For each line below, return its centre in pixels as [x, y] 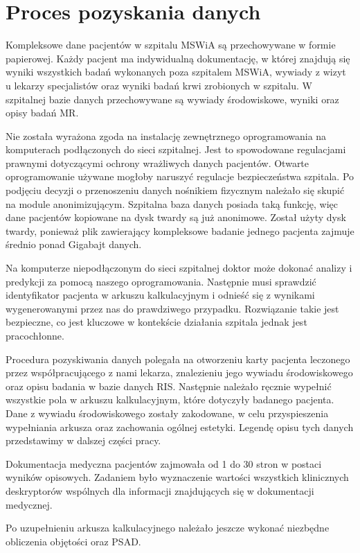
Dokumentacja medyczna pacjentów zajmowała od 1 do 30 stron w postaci [164, 463]
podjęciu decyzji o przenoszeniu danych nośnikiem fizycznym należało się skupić [175, 190]
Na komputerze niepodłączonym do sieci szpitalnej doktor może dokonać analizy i [179, 268]
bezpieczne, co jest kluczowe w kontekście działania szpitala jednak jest [156, 322]
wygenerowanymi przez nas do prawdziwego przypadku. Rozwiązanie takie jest [172, 308]
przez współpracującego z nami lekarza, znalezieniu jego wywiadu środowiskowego [179, 372]
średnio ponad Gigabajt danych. [74, 244]
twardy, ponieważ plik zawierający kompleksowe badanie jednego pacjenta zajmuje [180, 230]
